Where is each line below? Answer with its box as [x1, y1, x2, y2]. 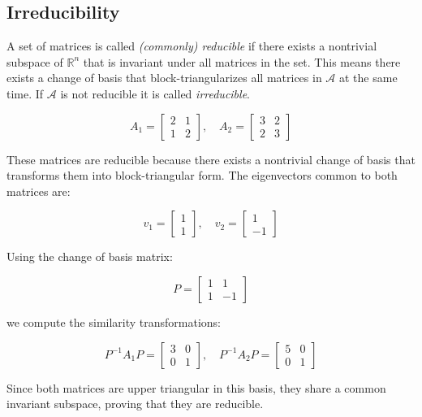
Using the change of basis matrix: [6, 248, 173, 265]
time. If [6, 85, 44, 102]
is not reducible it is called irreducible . [60, 85, 250, 102]
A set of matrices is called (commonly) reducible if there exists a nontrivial [6, 37, 377, 54]
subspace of [6, 53, 63, 70]
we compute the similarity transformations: [6, 313, 222, 330]
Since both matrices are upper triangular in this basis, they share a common [6, 379, 386, 396]
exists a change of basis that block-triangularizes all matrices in [6, 69, 322, 86]
